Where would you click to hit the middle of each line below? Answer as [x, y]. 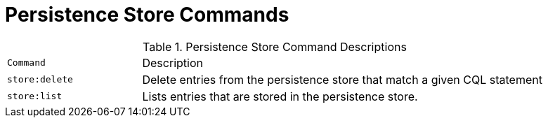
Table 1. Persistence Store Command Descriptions [275, 46]
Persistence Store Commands [147, 15]
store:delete [40, 80]
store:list [35, 96]
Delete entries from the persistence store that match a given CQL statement [342, 79]
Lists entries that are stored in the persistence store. [280, 96]
